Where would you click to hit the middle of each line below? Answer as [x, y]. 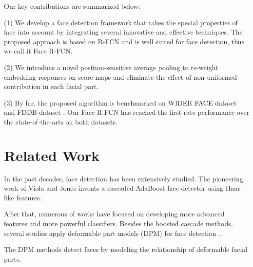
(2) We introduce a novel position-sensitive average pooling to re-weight [111, 67]
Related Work [52, 155]
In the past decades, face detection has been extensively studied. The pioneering [124, 178]
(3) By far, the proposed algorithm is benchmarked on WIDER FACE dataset [120, 102]
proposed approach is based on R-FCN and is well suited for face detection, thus [124, 41]
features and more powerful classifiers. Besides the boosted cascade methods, [118, 223]
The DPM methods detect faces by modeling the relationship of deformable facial [126, 249]
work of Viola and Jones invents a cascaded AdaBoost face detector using [114, 188]
